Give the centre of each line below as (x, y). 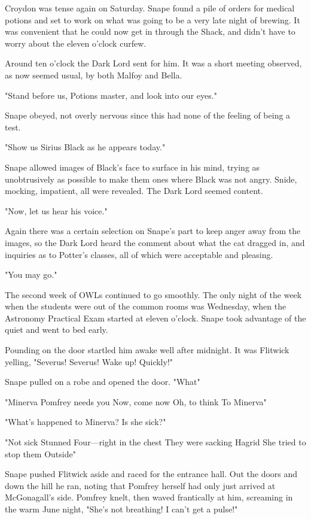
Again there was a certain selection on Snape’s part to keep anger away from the (153, 231)
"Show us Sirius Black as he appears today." (85, 147)
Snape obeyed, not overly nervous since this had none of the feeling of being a (148, 115)
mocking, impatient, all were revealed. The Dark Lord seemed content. (134, 191)
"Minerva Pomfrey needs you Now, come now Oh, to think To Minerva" (136, 401)
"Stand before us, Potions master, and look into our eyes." (111, 95)
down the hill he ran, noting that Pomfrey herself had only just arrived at (140, 485)
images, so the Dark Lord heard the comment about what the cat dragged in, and (155, 242)
